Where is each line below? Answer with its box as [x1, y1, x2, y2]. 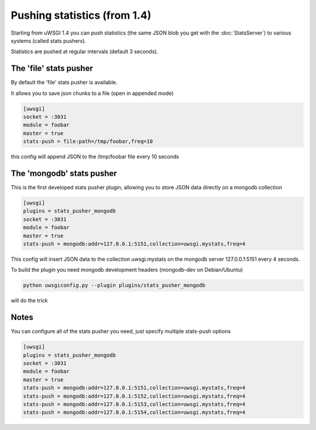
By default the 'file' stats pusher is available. [11, 79, 118, 86]
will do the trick [11, 297, 48, 304]
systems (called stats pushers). [11, 37, 87, 44]
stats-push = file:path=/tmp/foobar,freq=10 [23, 138, 153, 145]
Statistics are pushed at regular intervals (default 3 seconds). [11, 48, 159, 55]
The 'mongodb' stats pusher [11, 168, 117, 178]
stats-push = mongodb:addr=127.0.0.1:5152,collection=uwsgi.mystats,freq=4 [23, 393, 246, 400]
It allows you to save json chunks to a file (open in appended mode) [11, 90, 174, 97]
